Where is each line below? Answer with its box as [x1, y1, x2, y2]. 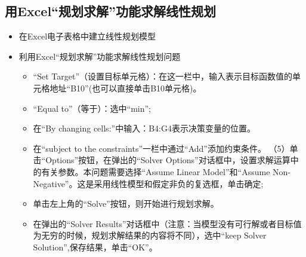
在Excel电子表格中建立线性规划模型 [18, 30, 156, 42]
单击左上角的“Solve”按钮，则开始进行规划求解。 [33, 197, 219, 210]
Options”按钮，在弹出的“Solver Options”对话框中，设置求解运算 [45, 154, 290, 166]
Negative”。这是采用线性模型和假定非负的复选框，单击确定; [33, 177, 264, 189]
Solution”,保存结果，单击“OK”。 [33, 240, 157, 253]
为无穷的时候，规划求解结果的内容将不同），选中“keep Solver [33, 229, 267, 241]
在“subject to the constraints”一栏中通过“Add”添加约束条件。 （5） [33, 142, 290, 154]
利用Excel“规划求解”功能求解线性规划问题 [18, 50, 181, 62]
